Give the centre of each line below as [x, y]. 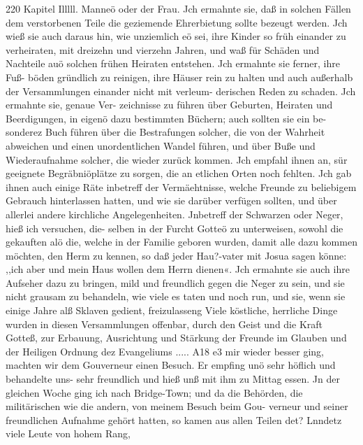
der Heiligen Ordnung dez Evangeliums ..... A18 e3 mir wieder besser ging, [165, 351]
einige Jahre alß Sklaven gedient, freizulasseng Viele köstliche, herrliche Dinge [172, 310]
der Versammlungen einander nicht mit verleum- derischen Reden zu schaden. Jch [181, 91]
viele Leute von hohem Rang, [68, 433]
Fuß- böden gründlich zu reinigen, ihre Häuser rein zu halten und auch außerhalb [179, 77]
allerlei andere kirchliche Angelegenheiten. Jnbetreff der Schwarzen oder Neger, [175, 214]
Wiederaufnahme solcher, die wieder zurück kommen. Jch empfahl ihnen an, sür [177, 159]
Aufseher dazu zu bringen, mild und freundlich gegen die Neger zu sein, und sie [175, 282]
